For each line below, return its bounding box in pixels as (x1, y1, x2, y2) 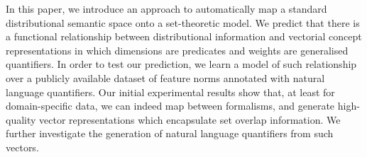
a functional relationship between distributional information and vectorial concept (6, 29, 362, 44)
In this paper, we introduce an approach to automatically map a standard (6, 1, 327, 16)
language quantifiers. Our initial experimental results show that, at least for (6, 84, 335, 99)
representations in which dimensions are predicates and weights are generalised (6, 42, 349, 57)
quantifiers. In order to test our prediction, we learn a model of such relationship (6, 57, 357, 71)
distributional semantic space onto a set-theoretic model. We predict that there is (6, 15, 360, 30)
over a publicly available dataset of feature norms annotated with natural (6, 70, 325, 85)
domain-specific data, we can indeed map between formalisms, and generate (6, 98, 335, 113)
